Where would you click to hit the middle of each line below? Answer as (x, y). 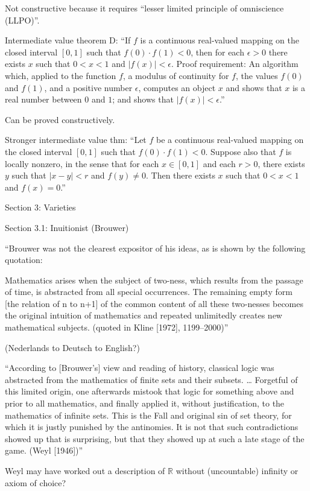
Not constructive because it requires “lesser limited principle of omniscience (144, 8)
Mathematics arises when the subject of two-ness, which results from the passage (154, 280)
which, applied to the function (61, 75)
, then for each (217, 52)
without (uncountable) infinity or (237, 470)
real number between (43, 99)
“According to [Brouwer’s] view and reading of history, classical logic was (140, 368)
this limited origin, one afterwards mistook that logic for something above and (150, 391)
